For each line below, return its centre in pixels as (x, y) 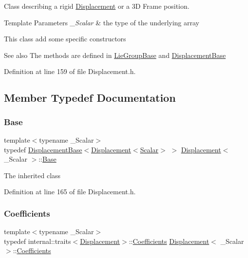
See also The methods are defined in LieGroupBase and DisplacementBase (115, 55)
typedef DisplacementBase (43, 149)
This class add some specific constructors (65, 39)
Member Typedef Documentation (90, 98)
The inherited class (32, 175)
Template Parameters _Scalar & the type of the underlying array (102, 22)
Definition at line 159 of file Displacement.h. (70, 71)
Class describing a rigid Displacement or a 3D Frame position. (97, 6)
